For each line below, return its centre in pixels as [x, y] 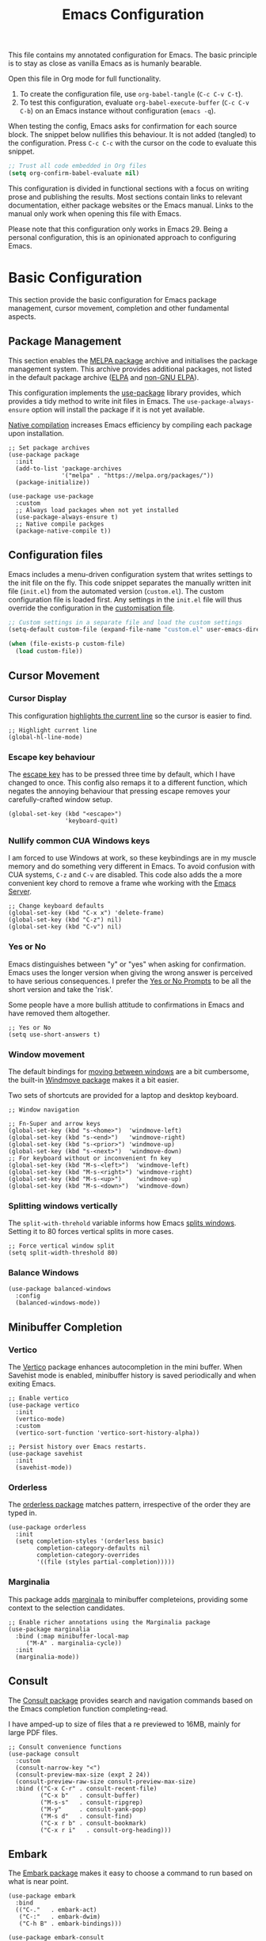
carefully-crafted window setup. [61, 799]
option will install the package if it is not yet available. [118, 409]
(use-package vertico [44, 1405]
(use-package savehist [46, 1454]
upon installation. [36, 433]
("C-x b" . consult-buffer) [90, 1795]
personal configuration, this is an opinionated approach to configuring [122, 237]
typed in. [23, 1513]
